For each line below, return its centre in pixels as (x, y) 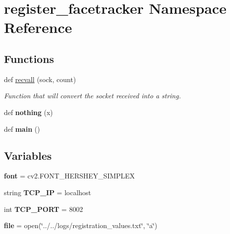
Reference (38, 27)
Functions (29, 58)
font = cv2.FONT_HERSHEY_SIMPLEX (70, 176)
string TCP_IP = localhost (48, 192)
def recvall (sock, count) (40, 79)
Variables (28, 155)
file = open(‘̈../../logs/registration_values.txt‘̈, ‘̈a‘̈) (81, 225)
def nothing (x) (29, 112)
